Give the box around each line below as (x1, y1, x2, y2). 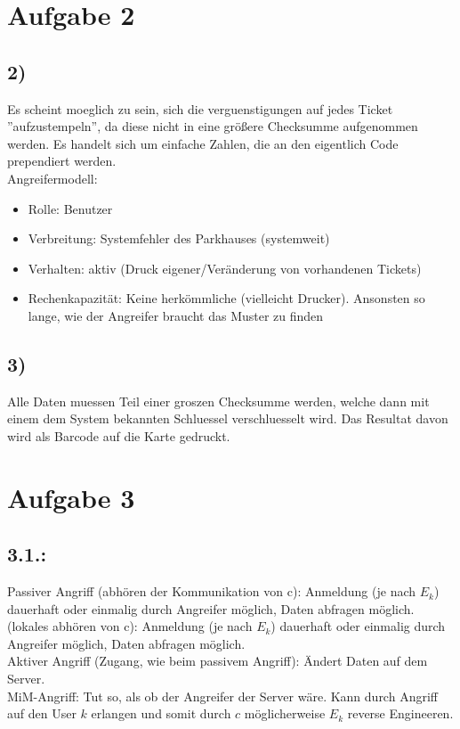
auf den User (7, 704, 77, 723)
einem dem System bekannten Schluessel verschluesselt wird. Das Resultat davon (7, 409, 448, 428)
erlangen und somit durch (91, 704, 231, 723)
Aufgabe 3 (7, 479, 135, 515)
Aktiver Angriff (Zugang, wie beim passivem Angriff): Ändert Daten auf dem (7, 651, 428, 670)
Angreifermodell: (7, 168, 98, 187)
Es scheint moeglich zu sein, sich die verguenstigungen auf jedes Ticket (7, 99, 393, 118)
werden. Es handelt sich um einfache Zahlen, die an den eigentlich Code (7, 134, 399, 152)
